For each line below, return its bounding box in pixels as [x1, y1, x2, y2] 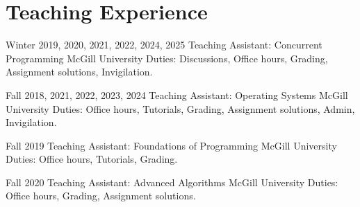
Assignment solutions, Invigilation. [6, 64, 153, 79]
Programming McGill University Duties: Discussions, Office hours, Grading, [6, 51, 328, 65]
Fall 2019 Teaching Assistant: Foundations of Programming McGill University [6, 138, 337, 152]
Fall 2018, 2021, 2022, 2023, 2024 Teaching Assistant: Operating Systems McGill [6, 87, 348, 102]
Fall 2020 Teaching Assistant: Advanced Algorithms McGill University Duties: [6, 174, 338, 189]
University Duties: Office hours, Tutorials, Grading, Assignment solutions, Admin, [6, 101, 355, 116]
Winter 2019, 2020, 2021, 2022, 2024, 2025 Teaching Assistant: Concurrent [6, 37, 322, 52]
